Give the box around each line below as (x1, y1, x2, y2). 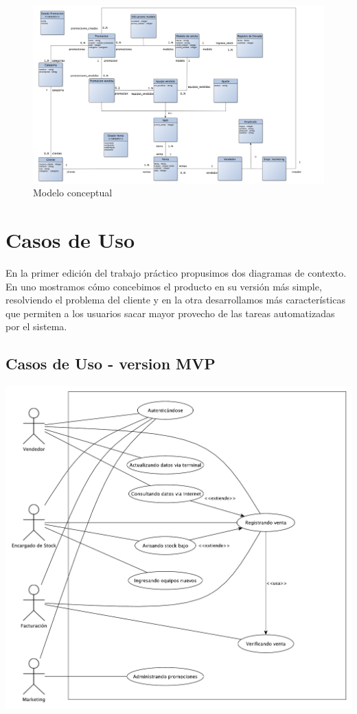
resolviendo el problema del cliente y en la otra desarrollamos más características (5, 292, 345, 307)
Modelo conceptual (33, 185, 113, 200)
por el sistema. (5, 319, 67, 334)
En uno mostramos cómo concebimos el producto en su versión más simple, (5, 279, 322, 293)
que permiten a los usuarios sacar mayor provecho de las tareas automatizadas (5, 306, 335, 320)
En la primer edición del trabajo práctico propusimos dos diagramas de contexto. (5, 266, 347, 280)
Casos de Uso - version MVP (5, 353, 216, 374)
